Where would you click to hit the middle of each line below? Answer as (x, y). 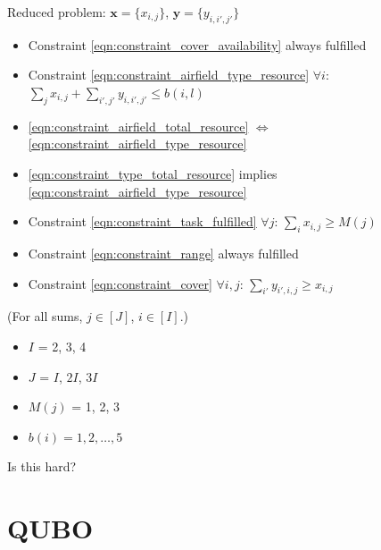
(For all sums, (45, 316)
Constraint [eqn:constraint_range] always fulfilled (163, 253)
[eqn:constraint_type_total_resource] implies (153, 173)
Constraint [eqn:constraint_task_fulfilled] (142, 221)
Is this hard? (42, 466)
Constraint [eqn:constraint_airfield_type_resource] (169, 75)
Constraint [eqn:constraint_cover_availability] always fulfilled (197, 44)
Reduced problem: (57, 12)
